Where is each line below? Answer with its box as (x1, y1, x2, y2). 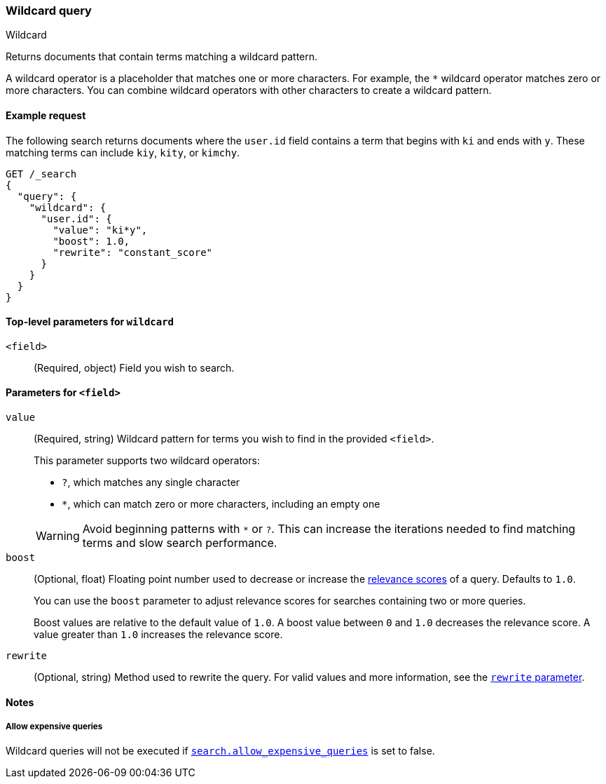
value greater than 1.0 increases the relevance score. (34, 628, 283, 641)
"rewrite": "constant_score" (53, 246, 213, 258)
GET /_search (6, 168, 77, 180)
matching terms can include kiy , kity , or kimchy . (6, 146, 240, 158)
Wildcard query (6, 4, 92, 18)
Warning (36, 529, 80, 543)
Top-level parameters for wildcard (6, 316, 174, 328)
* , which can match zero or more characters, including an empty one (62, 498, 380, 511)
